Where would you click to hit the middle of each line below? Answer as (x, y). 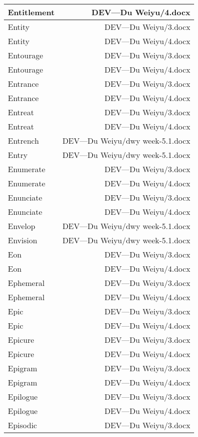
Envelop (22, 226)
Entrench (24, 141)
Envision (23, 240)
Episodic (23, 425)
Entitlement (31, 12)
